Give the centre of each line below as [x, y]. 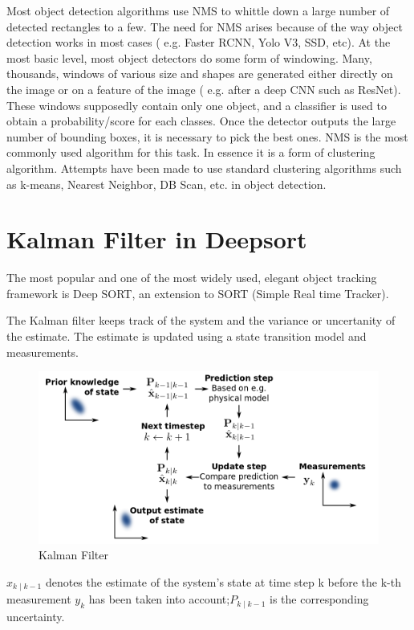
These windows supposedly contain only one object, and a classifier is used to [197, 105]
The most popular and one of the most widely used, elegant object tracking [192, 278]
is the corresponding [319, 599]
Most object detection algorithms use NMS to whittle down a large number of [198, 10]
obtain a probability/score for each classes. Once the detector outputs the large [201, 121]
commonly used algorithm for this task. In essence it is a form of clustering [191, 152]
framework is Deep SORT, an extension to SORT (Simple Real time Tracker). [198, 293]
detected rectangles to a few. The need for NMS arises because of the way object [205, 26]
